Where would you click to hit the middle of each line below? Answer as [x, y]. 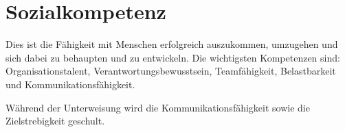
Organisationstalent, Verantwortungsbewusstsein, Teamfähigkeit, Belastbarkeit [171, 71]
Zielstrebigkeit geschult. [55, 121]
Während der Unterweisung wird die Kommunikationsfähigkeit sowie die [158, 107]
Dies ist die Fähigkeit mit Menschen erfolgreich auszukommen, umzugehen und [172, 44]
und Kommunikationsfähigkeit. [70, 84]
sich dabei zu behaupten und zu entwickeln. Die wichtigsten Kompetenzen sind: [173, 57]
